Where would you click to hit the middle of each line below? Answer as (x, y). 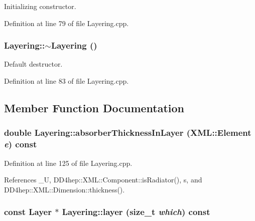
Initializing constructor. (40, 6)
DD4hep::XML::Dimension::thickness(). (65, 189)
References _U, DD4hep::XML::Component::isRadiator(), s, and (103, 180)
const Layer (28, 212)
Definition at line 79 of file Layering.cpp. (67, 23)
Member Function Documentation (94, 107)
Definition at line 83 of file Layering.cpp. (67, 81)
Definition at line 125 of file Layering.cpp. (68, 163)
